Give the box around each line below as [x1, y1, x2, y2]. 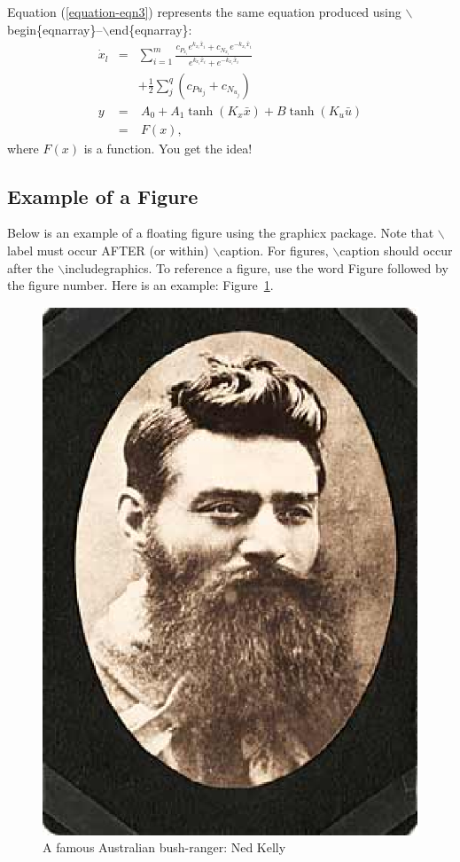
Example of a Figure [7, 182, 199, 209]
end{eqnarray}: [109, 20, 192, 38]
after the [7, 258, 54, 277]
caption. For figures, [220, 241, 329, 260]
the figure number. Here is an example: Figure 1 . [7, 276, 274, 294]
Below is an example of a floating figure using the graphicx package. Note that [7, 223, 434, 242]
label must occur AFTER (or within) [7, 241, 209, 260]
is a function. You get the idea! [83, 138, 253, 157]
